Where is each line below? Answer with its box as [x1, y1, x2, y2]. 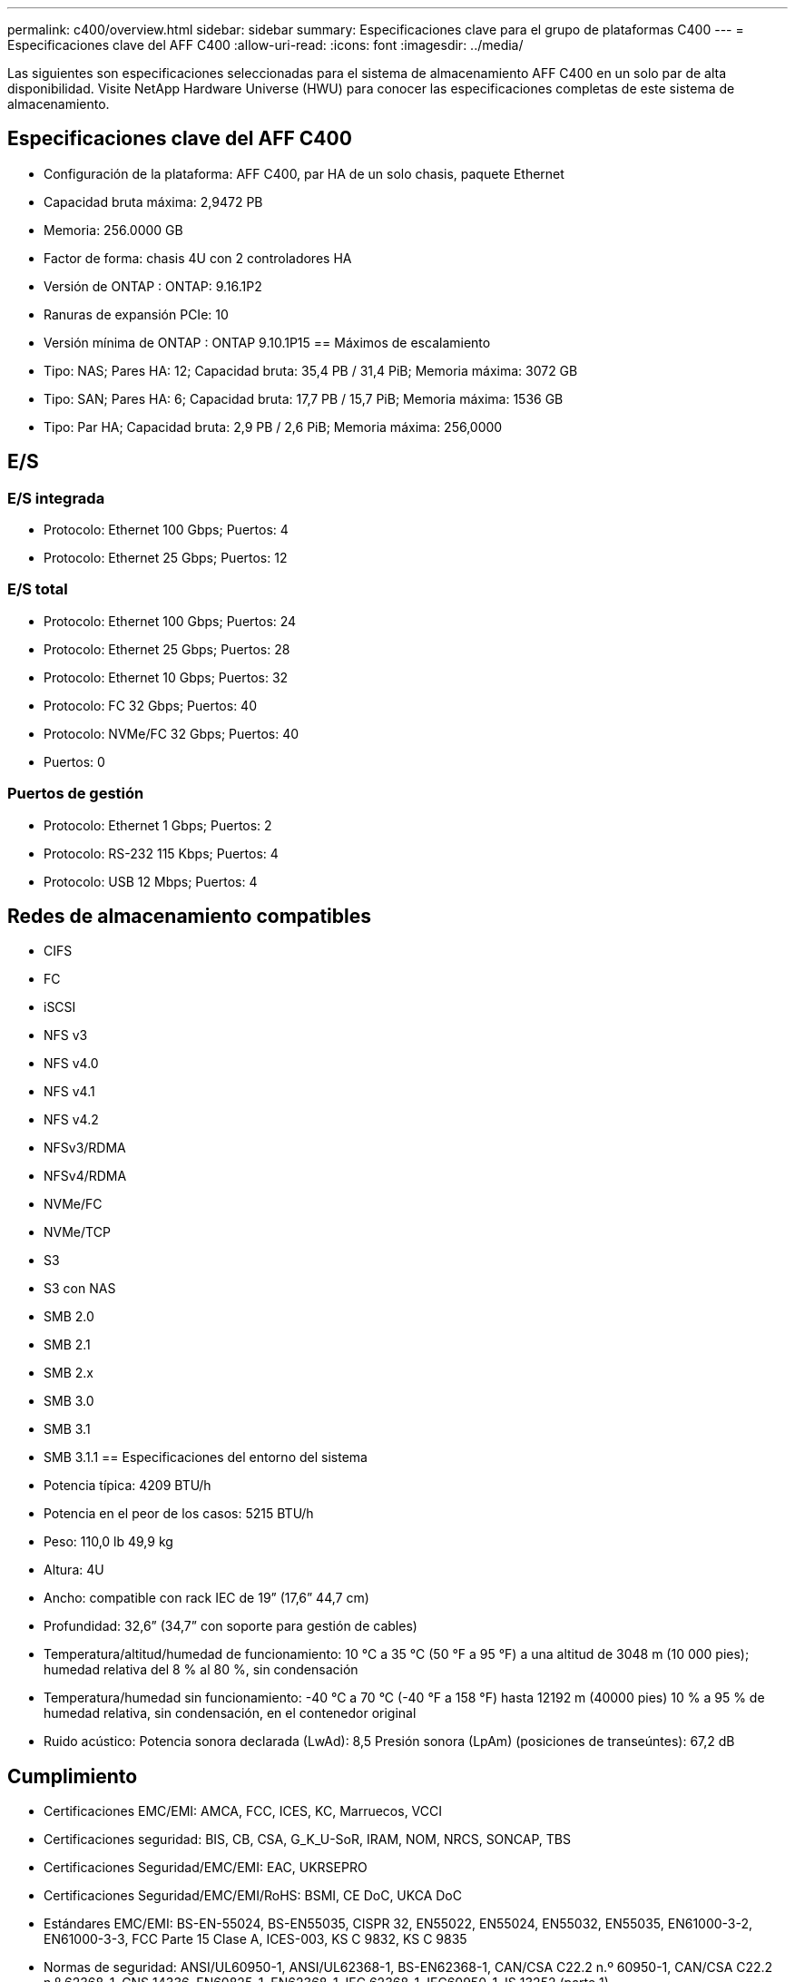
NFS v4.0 [44, 1055, 99, 1072]
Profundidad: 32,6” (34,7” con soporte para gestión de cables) [44, 1618, 417, 1634]
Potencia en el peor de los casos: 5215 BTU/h [44, 1506, 314, 1522]
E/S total [7, 580, 68, 599]
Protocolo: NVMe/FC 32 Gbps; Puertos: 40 [44, 725, 299, 741]
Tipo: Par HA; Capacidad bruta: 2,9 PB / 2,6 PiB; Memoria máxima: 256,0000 [44, 418, 503, 435]
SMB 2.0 [44, 1309, 94, 1325]
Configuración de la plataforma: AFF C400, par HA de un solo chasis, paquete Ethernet [44, 165, 564, 182]
